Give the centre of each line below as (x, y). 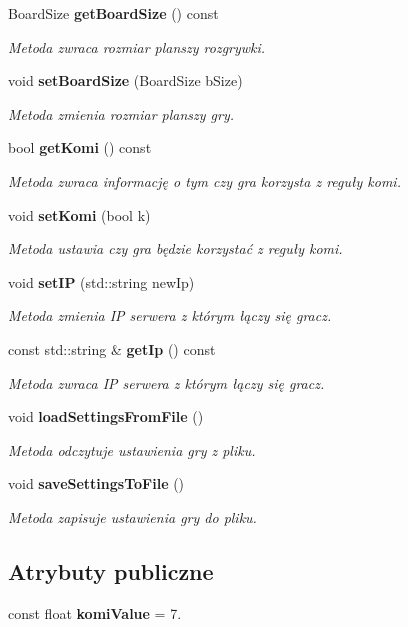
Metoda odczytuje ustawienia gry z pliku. (132, 449)
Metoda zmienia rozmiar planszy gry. (121, 113)
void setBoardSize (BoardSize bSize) (125, 80)
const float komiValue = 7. (95, 612)
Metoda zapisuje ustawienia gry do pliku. (132, 516)
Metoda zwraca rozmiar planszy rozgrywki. (137, 46)
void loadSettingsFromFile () (106, 416)
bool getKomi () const (80, 147)
